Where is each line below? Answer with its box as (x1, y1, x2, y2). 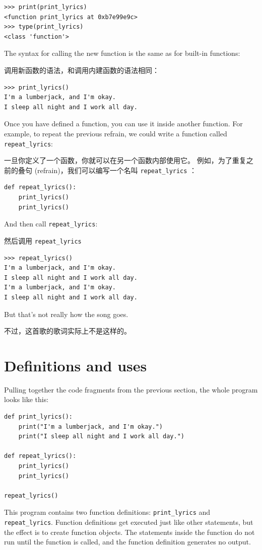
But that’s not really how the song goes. (4, 308, 128, 319)
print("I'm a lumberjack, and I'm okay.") (18, 423, 163, 430)
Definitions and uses (4, 355, 147, 375)
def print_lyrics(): (4, 413, 73, 420)
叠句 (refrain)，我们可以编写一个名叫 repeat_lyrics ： (18, 165, 197, 175)
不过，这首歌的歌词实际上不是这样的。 (4, 326, 131, 336)
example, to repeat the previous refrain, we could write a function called (4, 128, 227, 138)
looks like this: (4, 394, 49, 405)
